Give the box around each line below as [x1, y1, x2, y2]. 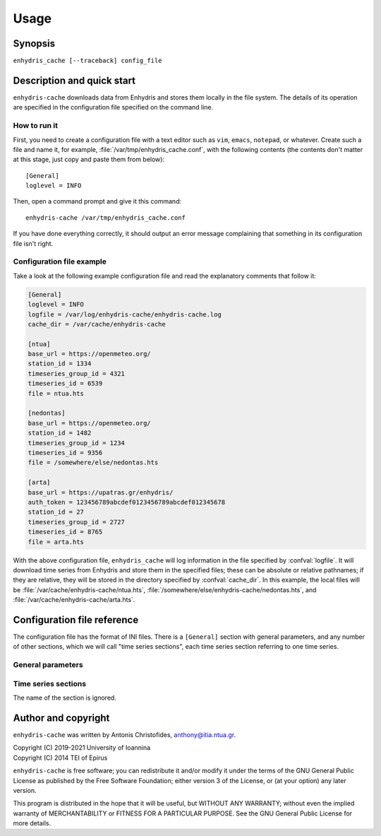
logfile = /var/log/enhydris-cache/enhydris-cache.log [28, 310, 222, 318]
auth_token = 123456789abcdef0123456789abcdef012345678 [28, 498, 226, 506]
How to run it [13, 121, 58, 131]
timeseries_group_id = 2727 [28, 518, 125, 526]
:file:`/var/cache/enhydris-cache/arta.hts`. [13, 596, 135, 604]
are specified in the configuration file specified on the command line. [13, 103, 214, 112]
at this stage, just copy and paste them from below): [13, 155, 165, 164]
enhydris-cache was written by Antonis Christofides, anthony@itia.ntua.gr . [13, 730, 236, 738]
